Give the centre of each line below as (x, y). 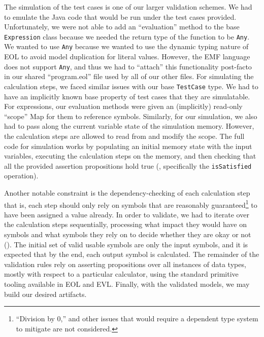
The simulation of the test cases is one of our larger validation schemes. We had (128, 7)
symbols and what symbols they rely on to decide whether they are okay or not (128, 234)
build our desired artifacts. (45, 294)
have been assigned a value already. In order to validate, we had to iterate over (127, 214)
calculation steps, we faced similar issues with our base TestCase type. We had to (131, 86)
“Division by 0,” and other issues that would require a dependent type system (137, 319)
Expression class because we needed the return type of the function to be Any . (127, 36)
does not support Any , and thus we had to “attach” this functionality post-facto (128, 66)
